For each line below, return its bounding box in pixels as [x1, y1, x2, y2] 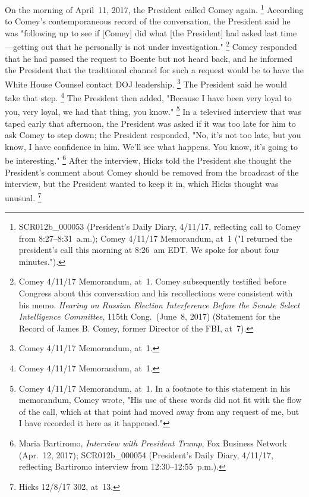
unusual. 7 [5, 189, 42, 204]
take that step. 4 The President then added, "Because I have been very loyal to [5, 90, 292, 104]
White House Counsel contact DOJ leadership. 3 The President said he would [5, 76, 288, 90]
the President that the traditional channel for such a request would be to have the [5, 64, 304, 76]
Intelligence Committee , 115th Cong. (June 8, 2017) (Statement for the [18, 310, 280, 323]
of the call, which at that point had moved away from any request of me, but [18, 405, 299, 417]
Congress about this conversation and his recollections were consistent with [18, 287, 293, 299]
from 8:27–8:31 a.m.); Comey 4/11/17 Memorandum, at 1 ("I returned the [18, 232, 292, 244]
